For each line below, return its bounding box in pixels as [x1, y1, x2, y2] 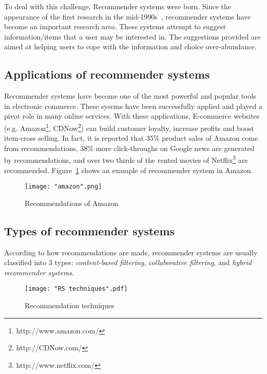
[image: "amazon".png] [25, 183, 102, 191]
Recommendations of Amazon [25, 197, 119, 208]
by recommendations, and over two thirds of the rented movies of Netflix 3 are [4, 153, 248, 165]
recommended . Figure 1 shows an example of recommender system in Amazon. [4, 164, 253, 175]
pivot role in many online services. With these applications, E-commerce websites [4, 110, 260, 121]
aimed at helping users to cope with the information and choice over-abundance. [4, 41, 257, 52]
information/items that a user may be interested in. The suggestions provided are [4, 31, 261, 42]
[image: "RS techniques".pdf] [25, 285, 128, 293]
